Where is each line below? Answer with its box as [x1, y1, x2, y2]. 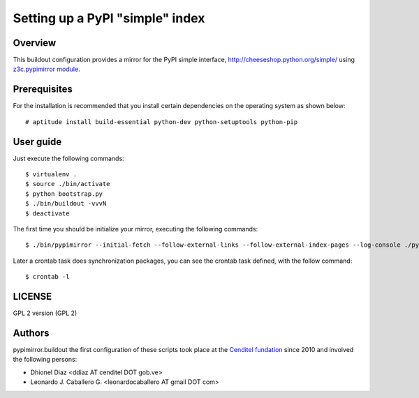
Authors [13, 327, 50, 339]
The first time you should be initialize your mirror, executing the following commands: [13, 225, 258, 233]
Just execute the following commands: [13, 154, 125, 162]
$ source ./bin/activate [25, 180, 110, 188]
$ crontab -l [25, 273, 70, 281]
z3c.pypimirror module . [13, 65, 80, 73]
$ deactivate [25, 209, 70, 217]
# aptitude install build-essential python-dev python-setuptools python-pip [25, 118, 298, 125]
